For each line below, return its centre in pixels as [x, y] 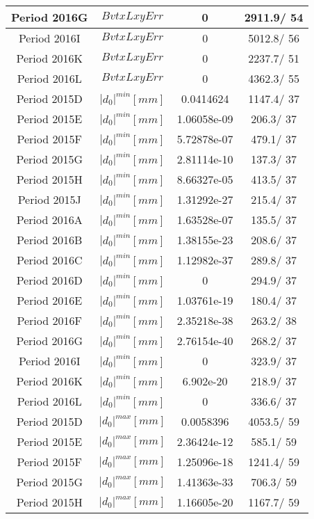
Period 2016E [50, 300]
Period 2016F [49, 320]
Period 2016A [49, 219]
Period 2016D [49, 280]
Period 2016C [50, 260]
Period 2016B [50, 240]
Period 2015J [49, 199]
